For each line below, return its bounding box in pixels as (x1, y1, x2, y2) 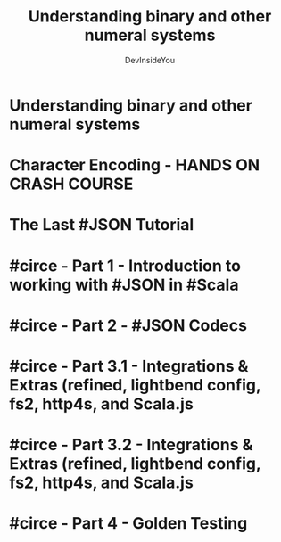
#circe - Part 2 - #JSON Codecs (9, 315, 248, 335)
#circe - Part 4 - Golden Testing (9, 513, 248, 534)
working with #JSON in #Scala (9, 275, 239, 295)
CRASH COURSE (9, 174, 134, 194)
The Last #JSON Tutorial (9, 215, 194, 235)
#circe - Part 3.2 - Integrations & (9, 435, 253, 456)
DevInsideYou (124, 54, 176, 65)
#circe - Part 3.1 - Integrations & (9, 356, 249, 376)
